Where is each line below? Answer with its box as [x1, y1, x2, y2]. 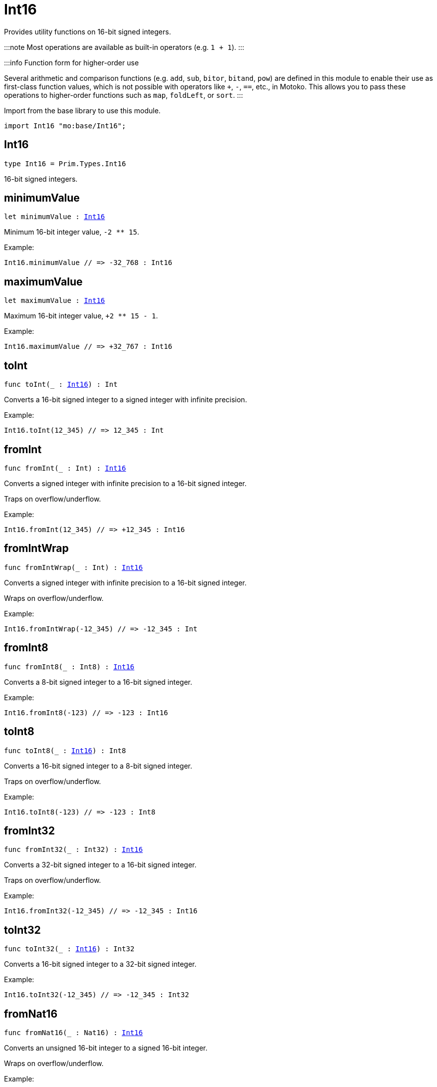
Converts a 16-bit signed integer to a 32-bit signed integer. [4, 960, 197, 969]
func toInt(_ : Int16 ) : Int [4, 380, 118, 389]
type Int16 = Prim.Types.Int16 [4, 159, 126, 168]
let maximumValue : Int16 [4, 296, 105, 305]
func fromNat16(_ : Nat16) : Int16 [4, 1029, 143, 1037]
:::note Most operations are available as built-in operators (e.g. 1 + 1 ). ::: [4, 42, 244, 51]
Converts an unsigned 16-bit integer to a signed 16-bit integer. [4, 1044, 208, 1053]
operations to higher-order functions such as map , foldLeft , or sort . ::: [4, 90, 243, 99]
